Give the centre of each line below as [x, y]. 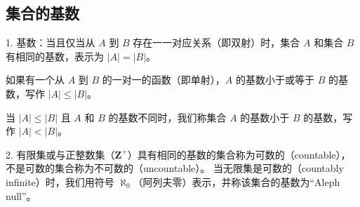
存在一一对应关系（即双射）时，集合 [216, 42]
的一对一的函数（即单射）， [164, 80]
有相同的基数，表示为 [55, 56]
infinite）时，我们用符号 [60, 181]
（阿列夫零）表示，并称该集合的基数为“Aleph [236, 181]
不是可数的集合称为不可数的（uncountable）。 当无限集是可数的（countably [175, 168]
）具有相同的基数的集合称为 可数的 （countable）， [239, 154]
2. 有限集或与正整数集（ [60, 154]
